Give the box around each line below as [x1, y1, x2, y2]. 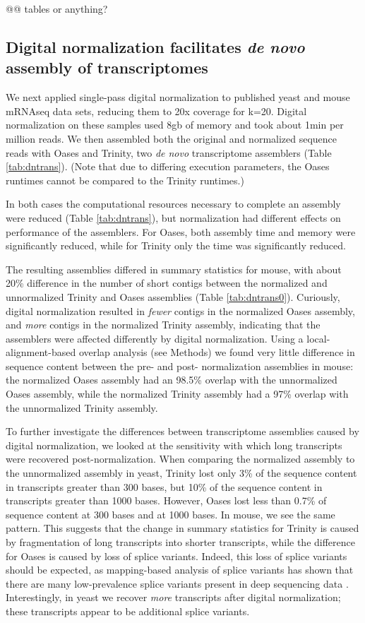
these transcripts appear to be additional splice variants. [6, 603, 250, 618]
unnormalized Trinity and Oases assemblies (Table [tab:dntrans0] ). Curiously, [6, 289, 340, 304]
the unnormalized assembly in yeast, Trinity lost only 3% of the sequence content [6, 465, 357, 480]
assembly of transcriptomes [6, 57, 208, 78]
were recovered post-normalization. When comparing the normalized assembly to [6, 451, 355, 466]
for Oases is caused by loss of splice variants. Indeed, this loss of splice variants [6, 548, 347, 563]
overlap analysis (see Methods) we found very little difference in [78, 345, 355, 360]
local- [306, 331, 330, 345]
